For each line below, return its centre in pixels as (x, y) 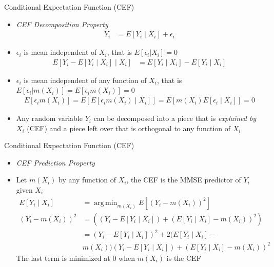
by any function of (87, 180)
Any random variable (50, 118)
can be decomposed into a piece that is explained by (175, 118)
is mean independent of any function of (85, 80)
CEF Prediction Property (55, 162)
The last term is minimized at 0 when (75, 258)
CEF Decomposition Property (62, 24)
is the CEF (184, 258)
